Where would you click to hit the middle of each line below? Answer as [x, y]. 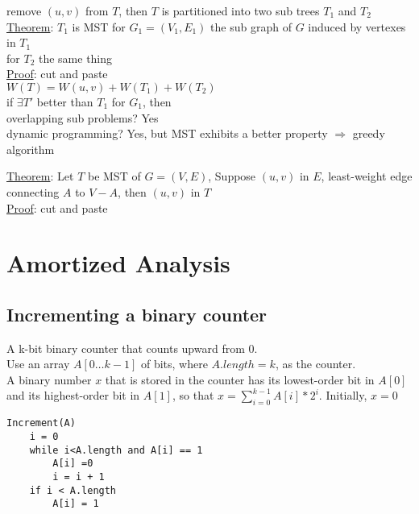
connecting [33, 191]
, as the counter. [315, 364]
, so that [193, 395]
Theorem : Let [40, 176]
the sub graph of [251, 26]
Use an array [38, 364]
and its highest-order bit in [73, 395]
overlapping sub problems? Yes [83, 117]
